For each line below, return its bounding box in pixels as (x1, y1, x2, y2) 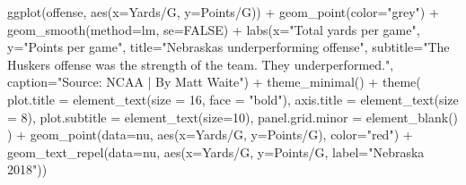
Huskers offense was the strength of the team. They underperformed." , (7, 55, 394, 73)
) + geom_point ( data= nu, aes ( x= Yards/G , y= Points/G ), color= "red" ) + (7, 125, 413, 144)
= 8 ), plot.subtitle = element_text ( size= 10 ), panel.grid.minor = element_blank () (7, 107, 459, 126)
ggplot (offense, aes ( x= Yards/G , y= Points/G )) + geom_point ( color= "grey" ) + (7, 3, 439, 21)
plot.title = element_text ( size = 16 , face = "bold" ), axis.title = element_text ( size (7, 89, 459, 108)
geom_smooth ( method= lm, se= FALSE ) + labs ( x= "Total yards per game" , (7, 20, 420, 38)
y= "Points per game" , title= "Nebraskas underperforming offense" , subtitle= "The (7, 38, 450, 56)
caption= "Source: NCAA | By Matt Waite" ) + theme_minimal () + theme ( (7, 72, 421, 91)
